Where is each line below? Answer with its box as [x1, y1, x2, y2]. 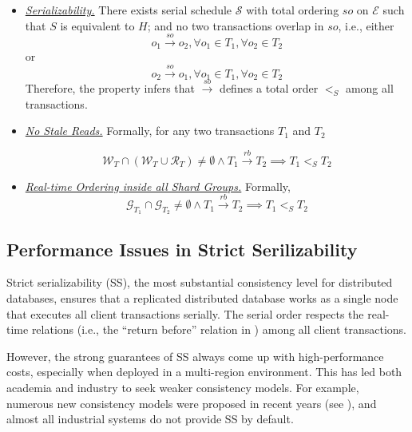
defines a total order [220, 80, 319, 97]
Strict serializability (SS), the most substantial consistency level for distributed [6, 274, 393, 291]
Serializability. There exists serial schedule [25, 2, 232, 18]
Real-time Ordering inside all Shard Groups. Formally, [25, 177, 291, 194]
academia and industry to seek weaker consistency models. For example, [6, 379, 359, 396]
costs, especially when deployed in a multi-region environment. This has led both [6, 363, 402, 380]
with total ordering [246, 2, 339, 18]
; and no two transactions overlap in [147, 17, 324, 34]
